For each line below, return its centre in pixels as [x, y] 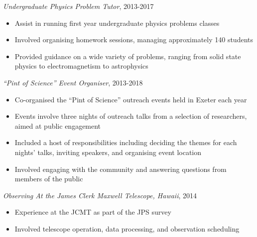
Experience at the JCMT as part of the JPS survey [93, 212]
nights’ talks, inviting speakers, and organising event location [108, 152]
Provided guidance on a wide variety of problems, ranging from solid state [128, 56]
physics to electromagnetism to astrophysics [81, 66]
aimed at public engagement [58, 125]
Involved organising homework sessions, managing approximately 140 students [134, 39]
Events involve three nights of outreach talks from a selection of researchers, [131, 116]
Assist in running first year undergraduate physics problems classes [117, 23]
